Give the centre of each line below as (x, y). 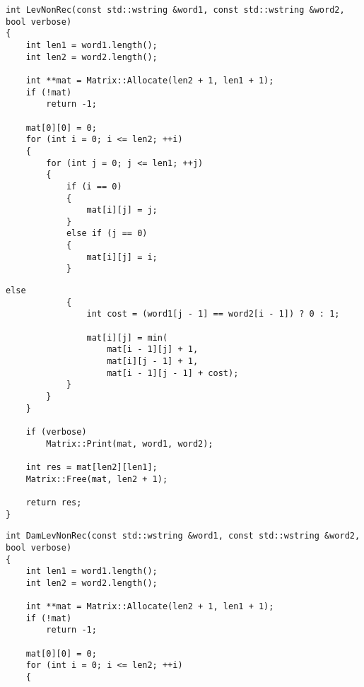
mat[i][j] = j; (122, 210)
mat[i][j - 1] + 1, (153, 362)
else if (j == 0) (107, 234)
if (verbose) (56, 431)
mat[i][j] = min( (127, 337)
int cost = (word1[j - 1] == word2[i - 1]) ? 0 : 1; (213, 314)
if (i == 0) (94, 186)
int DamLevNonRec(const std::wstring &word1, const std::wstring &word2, (183, 536)
